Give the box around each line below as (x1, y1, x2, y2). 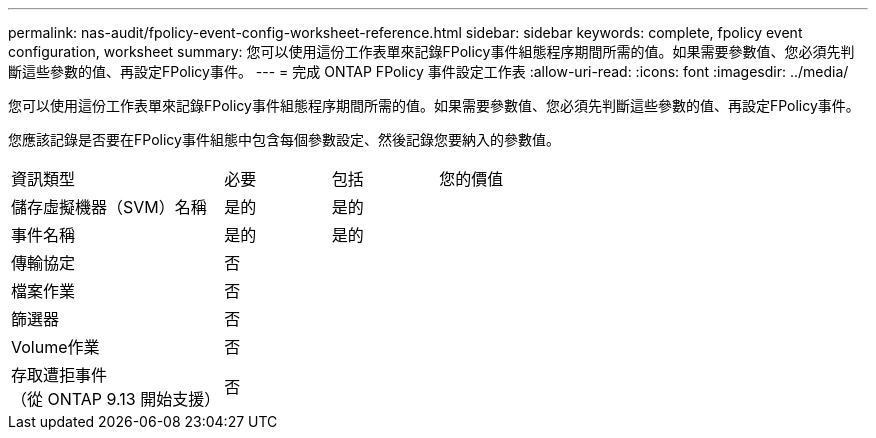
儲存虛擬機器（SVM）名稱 (11, 197, 207, 217)
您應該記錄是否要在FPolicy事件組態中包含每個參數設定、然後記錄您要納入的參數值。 (8, 131, 560, 148)
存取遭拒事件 (11, 365, 108, 385)
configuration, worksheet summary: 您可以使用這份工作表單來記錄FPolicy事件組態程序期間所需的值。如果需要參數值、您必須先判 (8, 43, 855, 60)
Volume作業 (11, 337, 100, 357)
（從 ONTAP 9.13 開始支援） (11, 389, 221, 409)
